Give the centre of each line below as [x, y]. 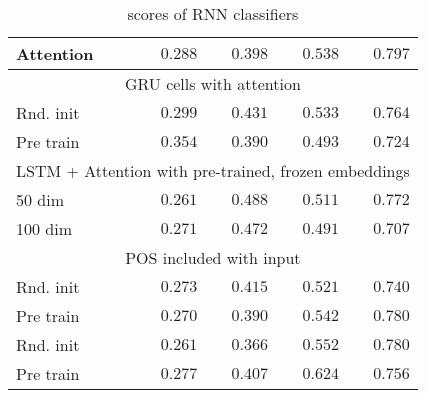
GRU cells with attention [212, 83]
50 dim [40, 199]
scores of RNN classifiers [213, 13]
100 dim [44, 228]
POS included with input [213, 257]
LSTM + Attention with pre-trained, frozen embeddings [213, 170]
